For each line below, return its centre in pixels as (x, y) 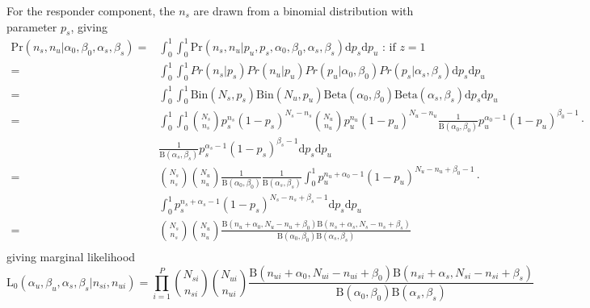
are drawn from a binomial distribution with (303, 10)
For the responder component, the (91, 10)
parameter (32, 26)
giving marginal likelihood (71, 256)
